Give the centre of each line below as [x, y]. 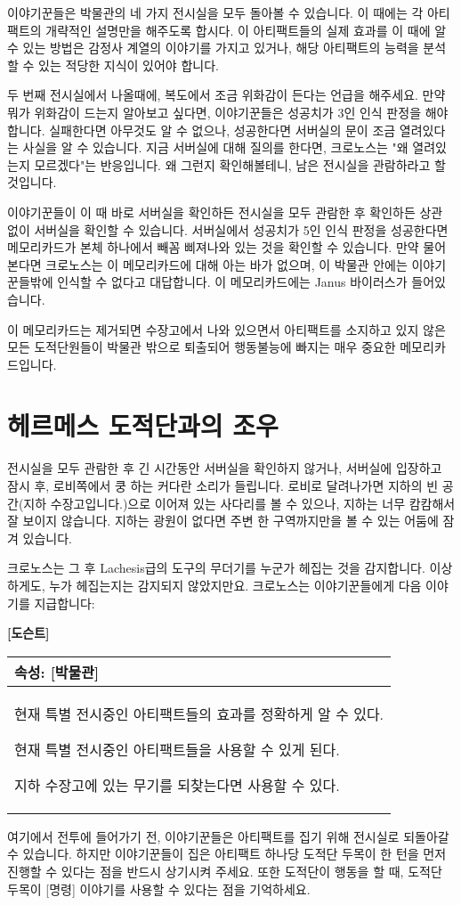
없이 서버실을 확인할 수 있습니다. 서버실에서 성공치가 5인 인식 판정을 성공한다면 [228, 229]
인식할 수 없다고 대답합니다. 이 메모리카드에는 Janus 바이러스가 [232, 282]
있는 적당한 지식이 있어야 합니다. [129, 65]
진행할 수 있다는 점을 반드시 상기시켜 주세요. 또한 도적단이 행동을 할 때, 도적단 [225, 871]
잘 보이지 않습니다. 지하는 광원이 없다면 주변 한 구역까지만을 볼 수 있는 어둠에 [223, 521]
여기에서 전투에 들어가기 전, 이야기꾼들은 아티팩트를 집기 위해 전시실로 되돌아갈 [228, 836]
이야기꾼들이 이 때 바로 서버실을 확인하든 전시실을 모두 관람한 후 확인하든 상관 [225, 212]
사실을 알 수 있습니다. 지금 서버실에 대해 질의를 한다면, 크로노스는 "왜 [215, 147]
